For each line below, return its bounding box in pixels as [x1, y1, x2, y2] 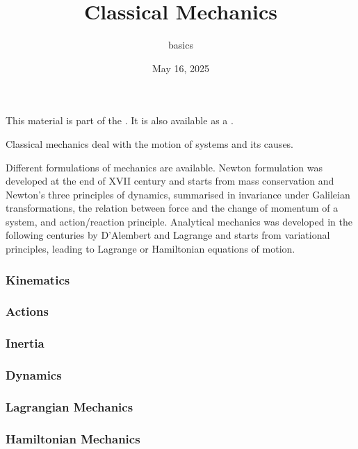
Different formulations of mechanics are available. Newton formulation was [6, 160, 323, 174]
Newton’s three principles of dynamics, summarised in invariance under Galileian [6, 187, 350, 201]
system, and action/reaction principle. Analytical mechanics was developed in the [6, 214, 352, 228]
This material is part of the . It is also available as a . [6, 113, 234, 128]
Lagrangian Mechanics [6, 398, 133, 415]
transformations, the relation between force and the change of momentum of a [6, 201, 339, 215]
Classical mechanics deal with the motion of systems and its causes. [6, 136, 294, 151]
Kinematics [6, 271, 70, 288]
